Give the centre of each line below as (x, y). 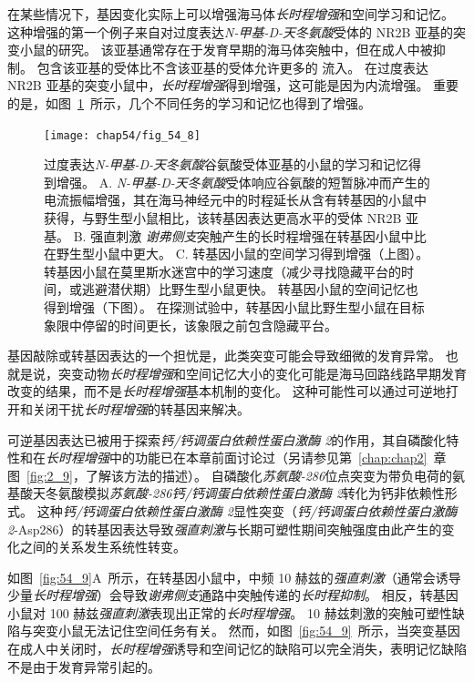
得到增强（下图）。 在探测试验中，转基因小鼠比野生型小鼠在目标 (234, 306)
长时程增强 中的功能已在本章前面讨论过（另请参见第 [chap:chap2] (237, 458)
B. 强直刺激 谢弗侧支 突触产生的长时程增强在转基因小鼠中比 (250, 235)
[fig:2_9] (50, 475)
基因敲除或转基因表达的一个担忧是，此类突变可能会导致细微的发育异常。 (224, 356)
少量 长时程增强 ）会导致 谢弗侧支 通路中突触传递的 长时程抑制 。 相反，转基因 (233, 595)
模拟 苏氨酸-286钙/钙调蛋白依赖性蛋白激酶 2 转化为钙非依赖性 (264, 493)
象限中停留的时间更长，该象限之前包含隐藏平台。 (191, 325)
